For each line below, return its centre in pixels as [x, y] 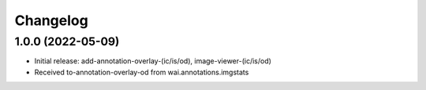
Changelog [51, 20]
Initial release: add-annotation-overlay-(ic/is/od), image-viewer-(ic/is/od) [153, 61]
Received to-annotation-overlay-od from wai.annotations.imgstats [142, 72]
